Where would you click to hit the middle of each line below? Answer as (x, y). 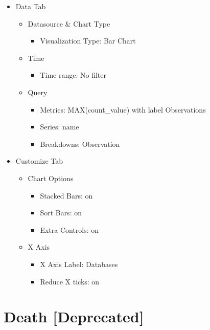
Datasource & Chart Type (69, 23)
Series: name (60, 127)
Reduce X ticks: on (70, 281)
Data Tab (31, 6)
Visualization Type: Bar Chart (88, 41)
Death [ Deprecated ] (74, 316)
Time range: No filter (73, 75)
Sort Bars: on (61, 213)
